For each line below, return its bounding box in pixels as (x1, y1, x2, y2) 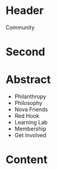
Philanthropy (14, 93, 47, 100)
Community (5, 24, 35, 31)
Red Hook (14, 112, 40, 120)
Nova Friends (14, 106, 49, 113)
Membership (14, 125, 47, 132)
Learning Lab (14, 119, 48, 126)
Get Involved (14, 132, 47, 139)
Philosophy (14, 100, 43, 107)
